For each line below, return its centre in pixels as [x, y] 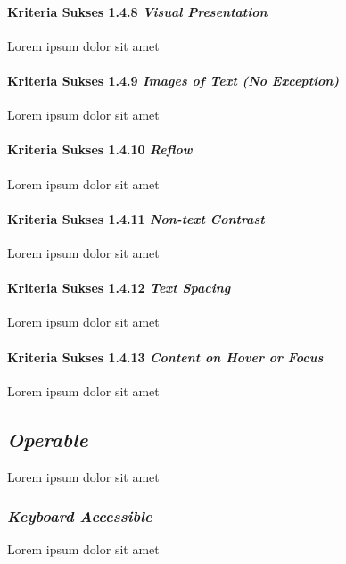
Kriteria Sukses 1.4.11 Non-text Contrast [136, 218]
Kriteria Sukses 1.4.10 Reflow [100, 149]
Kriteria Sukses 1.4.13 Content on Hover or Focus [165, 357]
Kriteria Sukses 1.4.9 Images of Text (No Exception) [173, 80]
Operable [48, 439]
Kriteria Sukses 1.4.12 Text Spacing [119, 288]
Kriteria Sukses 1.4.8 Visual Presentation [137, 11]
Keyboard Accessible [80, 516]
